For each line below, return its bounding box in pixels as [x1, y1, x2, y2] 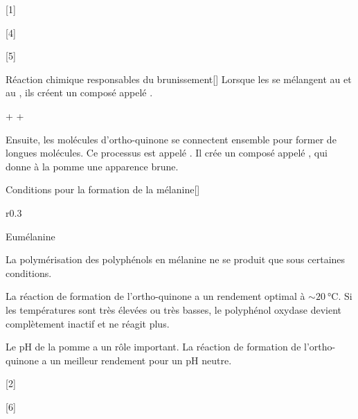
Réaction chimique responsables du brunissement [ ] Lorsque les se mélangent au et [6, 71, 352, 86]
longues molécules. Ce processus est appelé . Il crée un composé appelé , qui [6, 145, 328, 160]
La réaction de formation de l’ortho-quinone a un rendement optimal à [6, 289, 305, 303]
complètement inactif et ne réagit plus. [6, 316, 170, 330]
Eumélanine [6, 229, 55, 243]
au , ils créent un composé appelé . [6, 85, 153, 100]
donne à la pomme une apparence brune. [6, 159, 179, 173]
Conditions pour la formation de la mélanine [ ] [6, 182, 200, 197]
